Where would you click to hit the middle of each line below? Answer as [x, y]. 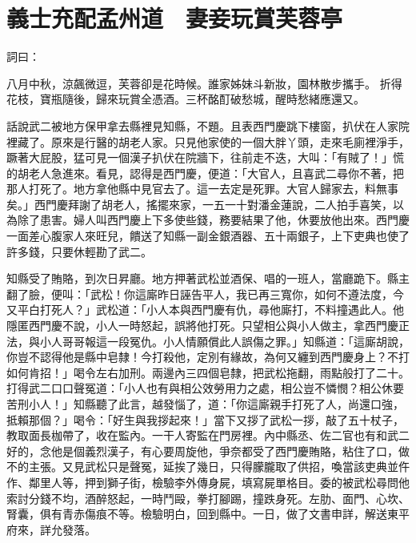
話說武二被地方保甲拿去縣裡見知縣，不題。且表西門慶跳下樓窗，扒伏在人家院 [208, 125]
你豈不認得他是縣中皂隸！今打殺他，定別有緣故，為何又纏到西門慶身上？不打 [208, 357]
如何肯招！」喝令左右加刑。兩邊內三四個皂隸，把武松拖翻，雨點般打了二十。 [208, 372]
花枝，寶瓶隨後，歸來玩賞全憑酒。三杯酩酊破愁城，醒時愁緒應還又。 [186, 99]
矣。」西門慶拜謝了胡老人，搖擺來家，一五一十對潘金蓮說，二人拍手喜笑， [200, 204]
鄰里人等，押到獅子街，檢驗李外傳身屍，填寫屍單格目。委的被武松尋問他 [219, 482]
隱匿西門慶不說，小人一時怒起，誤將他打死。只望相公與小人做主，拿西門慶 [202, 326]
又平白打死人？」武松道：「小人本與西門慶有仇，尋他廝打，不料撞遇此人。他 [205, 310]
